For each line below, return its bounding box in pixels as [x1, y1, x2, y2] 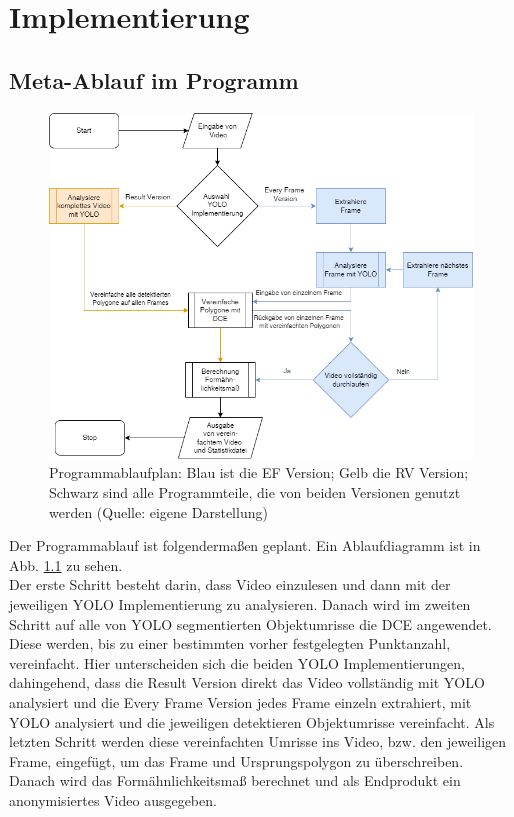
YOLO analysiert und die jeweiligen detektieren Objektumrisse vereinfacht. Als [9, 711, 495, 732]
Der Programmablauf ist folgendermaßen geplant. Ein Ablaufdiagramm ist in [9, 535, 481, 556]
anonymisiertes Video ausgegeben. [9, 789, 217, 810]
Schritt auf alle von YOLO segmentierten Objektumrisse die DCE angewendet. [9, 613, 492, 634]
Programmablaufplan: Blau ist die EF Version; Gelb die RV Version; [49, 462, 469, 483]
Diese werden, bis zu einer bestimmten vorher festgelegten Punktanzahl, [9, 633, 451, 654]
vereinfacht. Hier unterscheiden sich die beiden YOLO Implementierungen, [9, 652, 465, 673]
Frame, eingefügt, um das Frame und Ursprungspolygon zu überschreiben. [9, 750, 464, 771]
